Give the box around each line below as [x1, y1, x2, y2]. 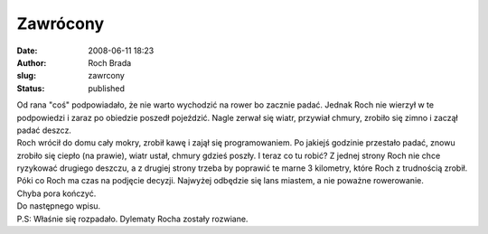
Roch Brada [88, 57, 132, 68]
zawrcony [88, 70, 126, 81]
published [88, 82, 126, 94]
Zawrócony [16, 14, 104, 33]
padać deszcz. [16, 125, 72, 136]
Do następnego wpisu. [16, 201, 101, 211]
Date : [16, 45, 38, 56]
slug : [16, 70, 36, 81]
